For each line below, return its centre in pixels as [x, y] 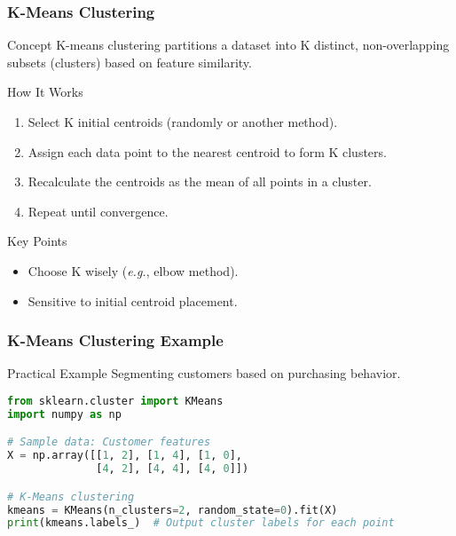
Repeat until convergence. [98, 211]
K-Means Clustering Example [115, 340]
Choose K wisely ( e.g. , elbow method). [133, 270]
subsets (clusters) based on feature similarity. [130, 62]
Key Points [37, 241]
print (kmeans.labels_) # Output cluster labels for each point [201, 523]
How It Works [45, 92]
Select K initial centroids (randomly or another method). [183, 122]
